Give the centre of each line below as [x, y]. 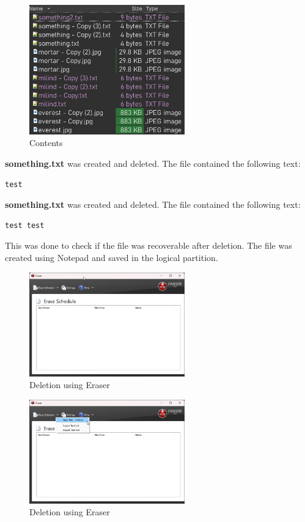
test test [25, 225]
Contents [46, 143]
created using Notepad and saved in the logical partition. [112, 258]
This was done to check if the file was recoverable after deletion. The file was [149, 245]
